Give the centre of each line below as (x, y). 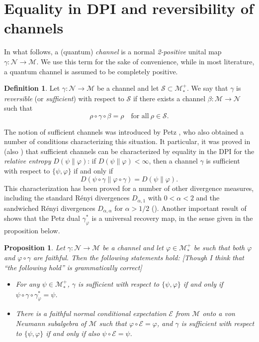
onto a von (219, 313)
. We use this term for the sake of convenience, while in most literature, (145, 61)
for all (140, 116)
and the (208, 198)
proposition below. (32, 230)
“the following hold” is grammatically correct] (73, 267)
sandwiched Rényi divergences (50, 208)
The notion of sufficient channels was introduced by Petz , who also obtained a (124, 131)
